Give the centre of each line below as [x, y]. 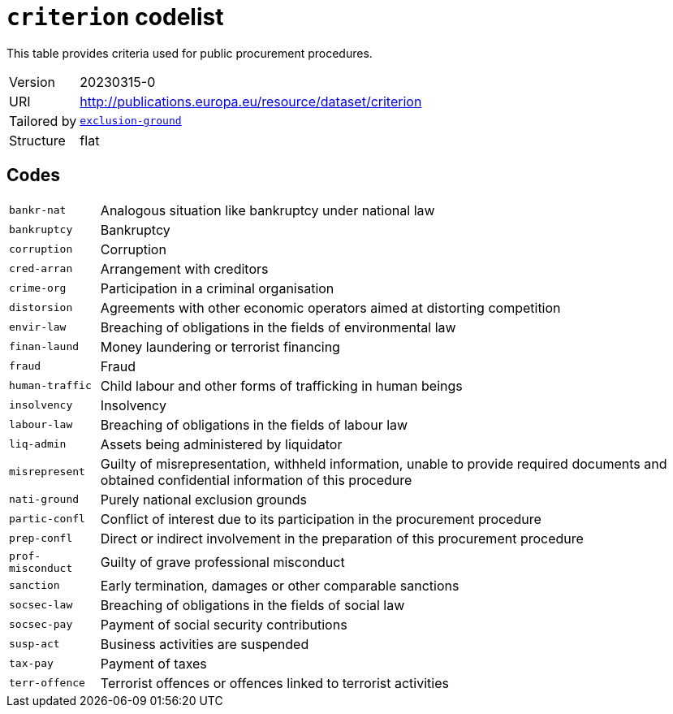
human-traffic [50, 386]
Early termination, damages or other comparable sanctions [280, 585]
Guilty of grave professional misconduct [222, 562]
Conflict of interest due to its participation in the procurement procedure [321, 519]
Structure [37, 140]
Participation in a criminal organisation [217, 288]
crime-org [38, 288]
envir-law [38, 327]
